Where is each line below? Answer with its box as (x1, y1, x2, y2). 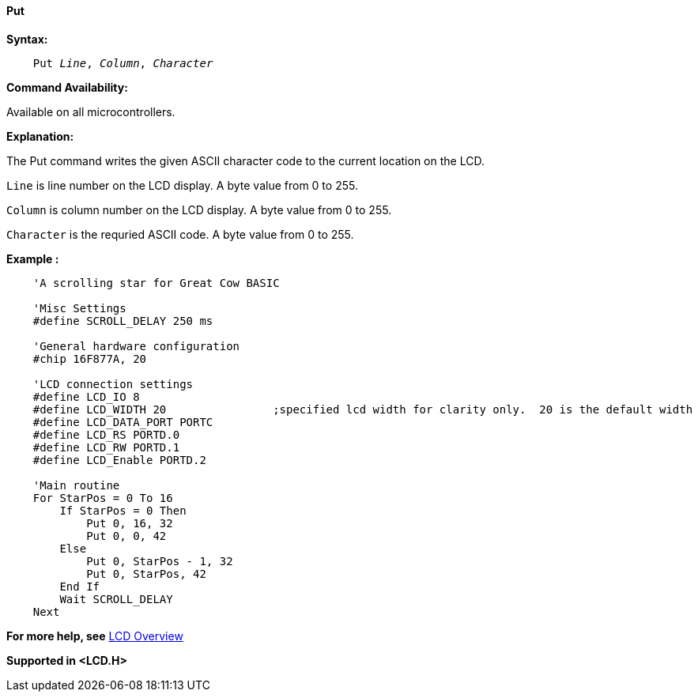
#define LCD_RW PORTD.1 (32, 440, 180, 454)
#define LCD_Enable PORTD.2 (32, 453, 206, 466)
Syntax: (6, 32, 48, 46)
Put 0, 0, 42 (86, 529, 167, 542)
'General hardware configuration (32, 339, 240, 353)
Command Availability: (6, 80, 128, 94)
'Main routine (32, 478, 120, 492)
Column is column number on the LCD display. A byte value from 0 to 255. (6, 202, 392, 217)
